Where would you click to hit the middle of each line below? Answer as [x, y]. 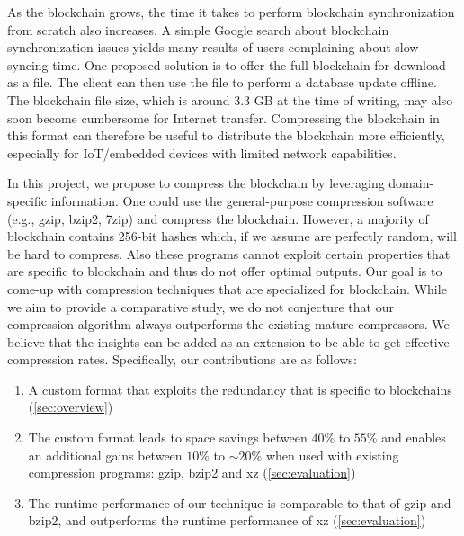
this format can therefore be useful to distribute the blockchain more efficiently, [226, 135]
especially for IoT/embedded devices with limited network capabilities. [202, 152]
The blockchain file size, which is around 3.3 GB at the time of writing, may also [230, 99]
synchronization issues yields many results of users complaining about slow [213, 47]
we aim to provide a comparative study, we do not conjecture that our [201, 306]
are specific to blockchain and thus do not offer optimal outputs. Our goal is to [225, 271]
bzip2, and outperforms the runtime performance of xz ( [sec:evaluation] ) [227, 520]
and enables [414, 438]
